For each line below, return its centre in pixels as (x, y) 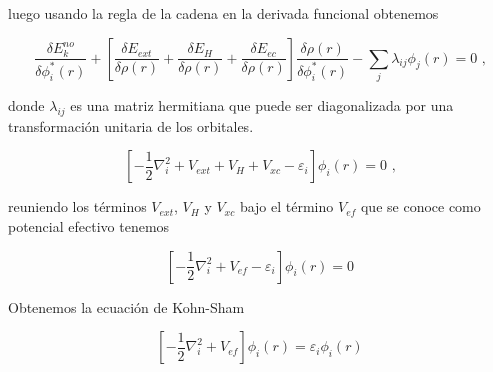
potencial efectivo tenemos (89, 225)
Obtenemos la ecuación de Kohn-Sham (126, 306)
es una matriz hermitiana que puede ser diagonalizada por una (262, 104)
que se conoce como (420, 206)
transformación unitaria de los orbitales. (131, 125)
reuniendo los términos (77, 206)
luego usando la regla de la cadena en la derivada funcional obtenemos (223, 13)
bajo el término (286, 206)
